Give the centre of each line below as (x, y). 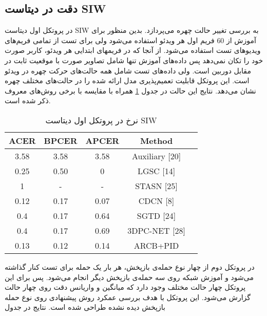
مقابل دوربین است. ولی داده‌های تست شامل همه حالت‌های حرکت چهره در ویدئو (128, 70)
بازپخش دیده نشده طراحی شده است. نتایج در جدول (85, 307)
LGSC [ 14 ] (156, 171)
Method (156, 140)
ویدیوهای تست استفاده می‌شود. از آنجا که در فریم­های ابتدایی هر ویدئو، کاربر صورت (133, 50)
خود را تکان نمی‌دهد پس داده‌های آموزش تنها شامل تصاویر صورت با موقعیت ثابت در (134, 60)
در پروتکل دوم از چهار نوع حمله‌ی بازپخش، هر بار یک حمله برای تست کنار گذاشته (130, 266)
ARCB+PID (156, 245)
